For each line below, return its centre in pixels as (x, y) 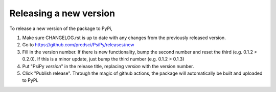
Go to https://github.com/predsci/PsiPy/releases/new (78, 45)
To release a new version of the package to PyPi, (61, 28)
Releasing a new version (62, 13)
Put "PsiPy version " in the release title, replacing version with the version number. (108, 66)
